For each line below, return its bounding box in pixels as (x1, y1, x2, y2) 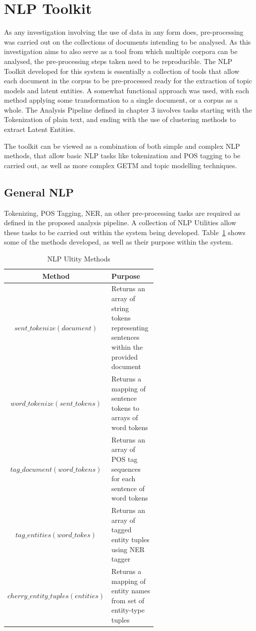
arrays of (111, 412, 138, 423)
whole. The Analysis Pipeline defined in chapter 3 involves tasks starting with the (4, 104, 252, 115)
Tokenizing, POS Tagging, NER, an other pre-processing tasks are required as (4, 207, 241, 218)
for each (111, 473, 136, 484)
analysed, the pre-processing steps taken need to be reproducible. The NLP (4, 56, 232, 66)
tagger (111, 554, 131, 564)
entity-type (111, 605, 145, 615)
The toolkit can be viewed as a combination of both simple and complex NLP (4, 140, 240, 151)
